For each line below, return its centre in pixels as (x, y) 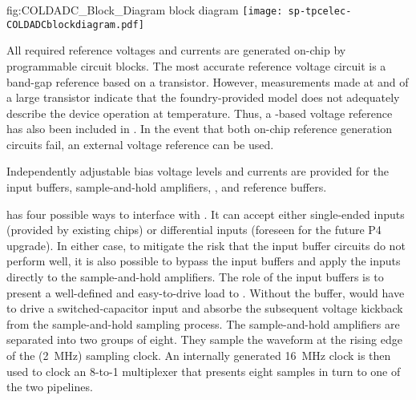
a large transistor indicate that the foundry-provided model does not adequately (203, 97)
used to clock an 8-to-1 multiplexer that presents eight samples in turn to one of (204, 371)
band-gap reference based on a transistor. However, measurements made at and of (208, 81)
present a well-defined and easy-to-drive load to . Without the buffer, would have (206, 292)
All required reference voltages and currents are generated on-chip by (176, 50)
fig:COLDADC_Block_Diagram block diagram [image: (145, 10)
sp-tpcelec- (320, 11)
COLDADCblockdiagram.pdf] (75, 24)
